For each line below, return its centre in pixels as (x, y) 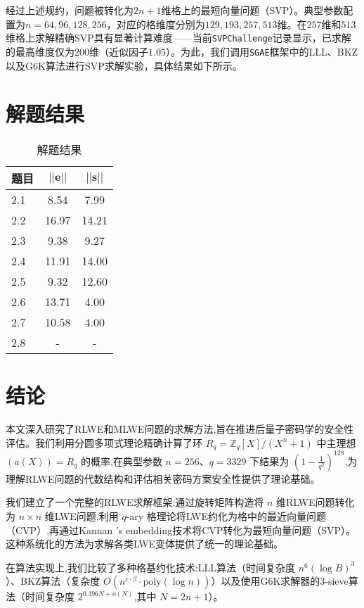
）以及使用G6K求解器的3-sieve (280, 581)
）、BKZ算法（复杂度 (53, 581)
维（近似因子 (119, 51)
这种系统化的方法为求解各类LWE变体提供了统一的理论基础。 (145, 544)
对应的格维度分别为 (161, 24)
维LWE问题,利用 (82, 516)
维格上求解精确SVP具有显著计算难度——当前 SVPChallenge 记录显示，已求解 (178, 38)
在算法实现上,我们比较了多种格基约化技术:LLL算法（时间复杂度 (151, 567)
